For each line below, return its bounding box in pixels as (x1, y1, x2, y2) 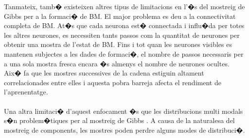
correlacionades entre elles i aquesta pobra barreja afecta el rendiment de (4, 77, 221, 87)
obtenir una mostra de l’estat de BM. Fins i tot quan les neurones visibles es (4, 39, 232, 49)
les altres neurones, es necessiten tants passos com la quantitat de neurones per (4, 30, 240, 40)
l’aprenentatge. (4, 87, 48, 97)
